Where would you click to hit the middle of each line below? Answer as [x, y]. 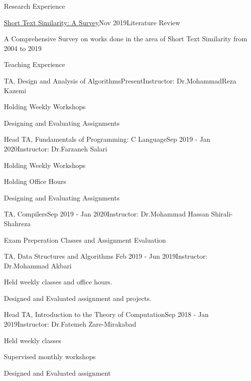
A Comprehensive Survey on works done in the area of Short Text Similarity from [126, 39]
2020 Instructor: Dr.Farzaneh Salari [56, 148]
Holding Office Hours [35, 181]
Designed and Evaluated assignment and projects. [78, 298]
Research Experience [35, 6]
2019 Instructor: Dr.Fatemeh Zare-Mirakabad [70, 324]
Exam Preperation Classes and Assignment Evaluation [85, 240]
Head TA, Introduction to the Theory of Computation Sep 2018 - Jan [106, 314]
